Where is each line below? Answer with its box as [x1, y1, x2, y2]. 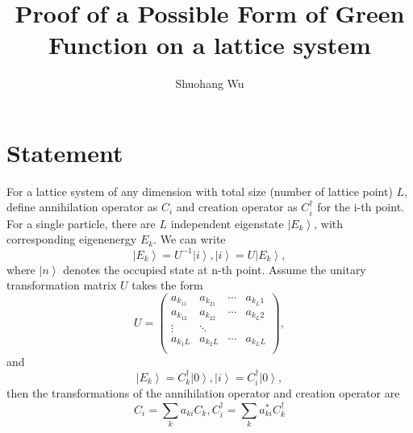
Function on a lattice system [48, 28, 371, 61]
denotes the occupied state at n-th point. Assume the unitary [63, 260, 366, 277]
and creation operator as [176, 198, 298, 215]
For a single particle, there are [6, 214, 156, 231]
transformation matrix [6, 277, 117, 294]
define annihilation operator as [6, 198, 158, 215]
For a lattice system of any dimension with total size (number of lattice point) [6, 182, 393, 199]
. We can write [153, 231, 226, 248]
